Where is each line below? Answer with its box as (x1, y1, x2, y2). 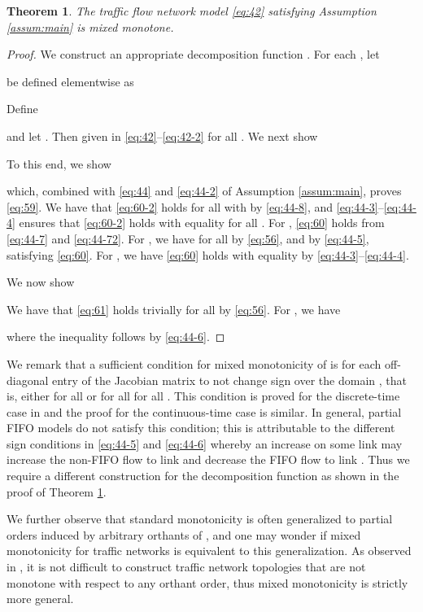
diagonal (7, 371, 49, 388)
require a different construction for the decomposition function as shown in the (7, 467, 399, 484)
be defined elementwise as (7, 72, 134, 90)
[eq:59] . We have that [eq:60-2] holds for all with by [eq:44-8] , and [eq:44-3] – (7, 198, 384, 215)
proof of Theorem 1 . (7, 483, 107, 500)
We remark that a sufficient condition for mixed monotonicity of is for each (7, 355, 382, 372)
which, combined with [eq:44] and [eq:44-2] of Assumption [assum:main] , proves (7, 182, 402, 199)
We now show (7, 273, 75, 291)
